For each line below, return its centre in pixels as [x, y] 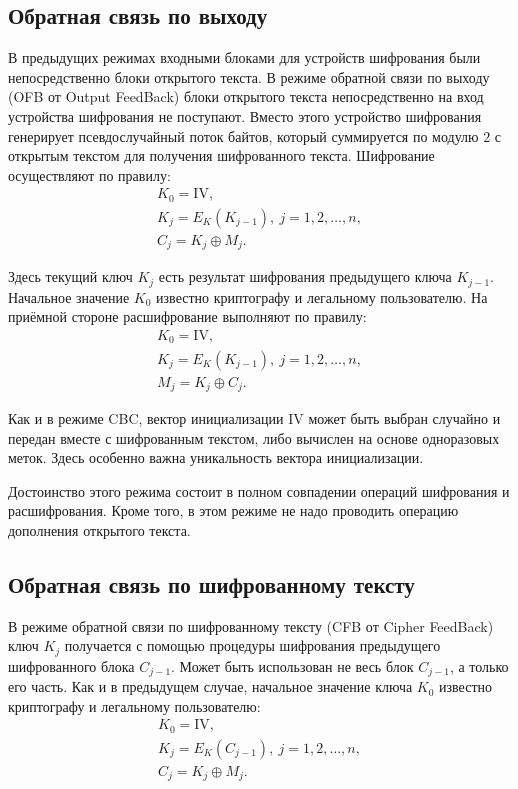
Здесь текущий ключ [70, 276]
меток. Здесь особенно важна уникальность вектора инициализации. [216, 457]
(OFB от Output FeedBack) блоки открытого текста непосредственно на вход [246, 96]
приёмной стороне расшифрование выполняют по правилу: [187, 316]
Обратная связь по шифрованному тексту [211, 583]
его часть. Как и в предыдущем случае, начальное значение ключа [210, 686]
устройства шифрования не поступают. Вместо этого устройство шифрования [245, 115]
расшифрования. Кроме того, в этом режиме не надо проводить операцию [233, 510]
